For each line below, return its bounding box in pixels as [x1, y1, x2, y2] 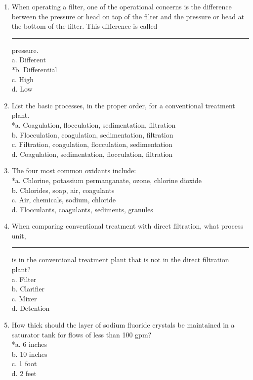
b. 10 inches [11, 348, 47, 359]
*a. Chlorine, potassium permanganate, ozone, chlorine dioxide [11, 175, 202, 185]
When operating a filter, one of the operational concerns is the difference [11, 1, 232, 11]
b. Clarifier [11, 284, 45, 294]
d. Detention [11, 303, 50, 313]
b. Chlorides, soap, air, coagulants [11, 185, 115, 195]
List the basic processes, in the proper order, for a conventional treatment [11, 100, 235, 110]
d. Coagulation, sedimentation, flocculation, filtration [11, 148, 173, 159]
